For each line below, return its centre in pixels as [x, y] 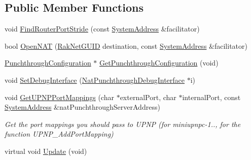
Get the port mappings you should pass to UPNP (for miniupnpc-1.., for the [123, 124]
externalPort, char [148, 97]
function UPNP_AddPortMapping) [59, 134]
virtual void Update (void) [46, 151]
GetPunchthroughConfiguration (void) [159, 63]
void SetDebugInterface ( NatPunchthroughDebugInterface [95, 79]
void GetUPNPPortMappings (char [59, 97]
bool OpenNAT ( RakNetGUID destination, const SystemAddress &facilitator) [126, 45]
